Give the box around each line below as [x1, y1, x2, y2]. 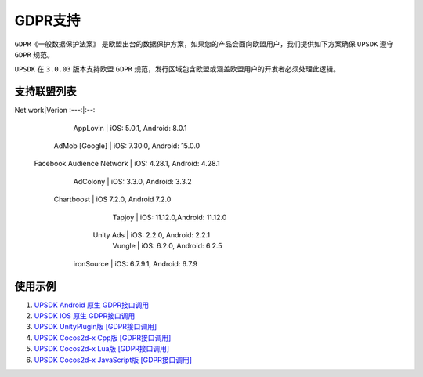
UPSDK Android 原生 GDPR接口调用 [34, 300, 150, 310]
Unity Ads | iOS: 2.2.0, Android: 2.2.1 [92, 230, 211, 239]
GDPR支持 [14, 12, 81, 29]
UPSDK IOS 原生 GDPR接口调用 [34, 311, 136, 321]
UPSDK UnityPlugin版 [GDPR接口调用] [34, 322, 157, 332]
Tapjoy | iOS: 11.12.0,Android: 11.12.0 [112, 212, 227, 222]
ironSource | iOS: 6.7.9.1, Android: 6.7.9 [73, 259, 198, 268]
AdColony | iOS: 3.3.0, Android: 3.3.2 [73, 176, 192, 186]
